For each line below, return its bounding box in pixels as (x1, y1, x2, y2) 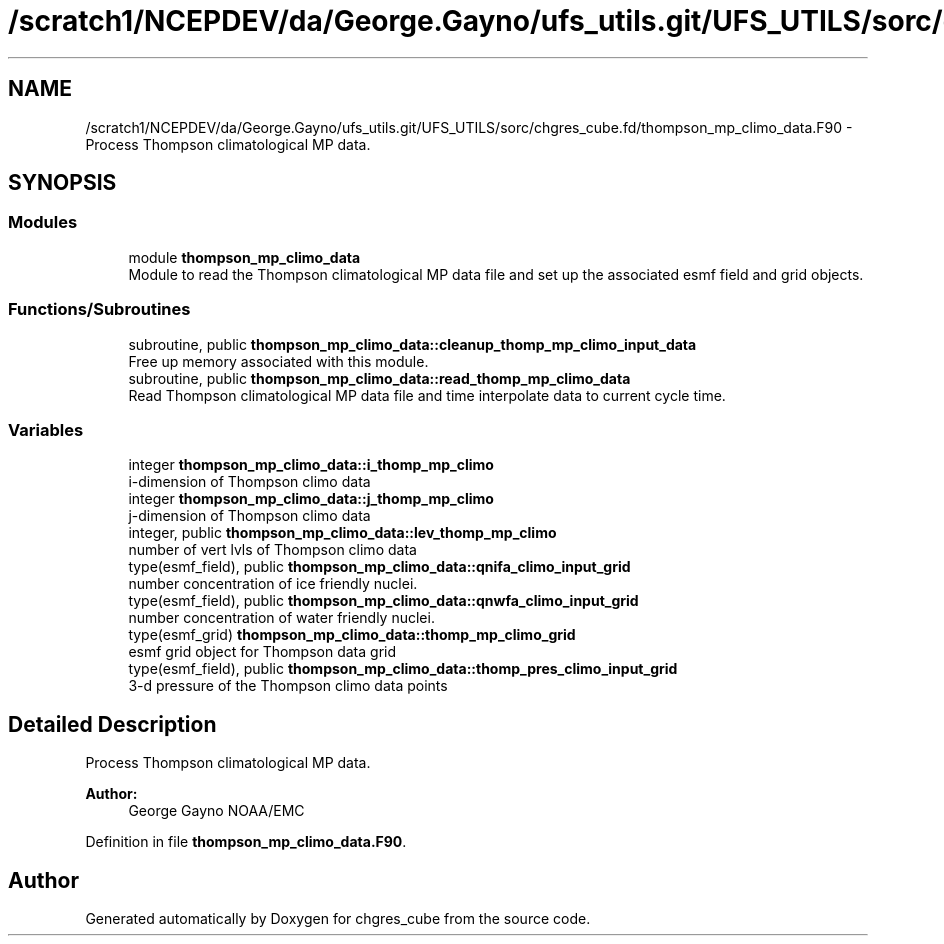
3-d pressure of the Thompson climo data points (128, 677, 448, 695)
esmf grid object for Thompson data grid (128, 643, 397, 661)
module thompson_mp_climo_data (128, 248, 361, 266)
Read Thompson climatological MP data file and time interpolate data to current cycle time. (128, 386, 726, 404)
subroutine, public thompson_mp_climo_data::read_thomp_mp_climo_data (128, 369, 631, 387)
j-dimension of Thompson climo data (128, 507, 371, 525)
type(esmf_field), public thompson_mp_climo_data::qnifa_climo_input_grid (128, 558, 631, 576)
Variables (8, 419, 84, 440)
